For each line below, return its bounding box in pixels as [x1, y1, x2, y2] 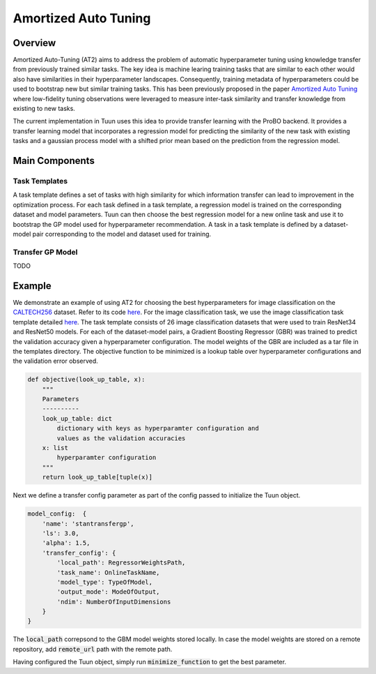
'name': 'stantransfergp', [42, 520, 135, 527]
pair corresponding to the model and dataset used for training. [32, 230, 212, 238]
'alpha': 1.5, [42, 539, 91, 547]
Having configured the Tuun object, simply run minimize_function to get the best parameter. [13, 658, 287, 666]
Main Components [13, 155, 95, 167]
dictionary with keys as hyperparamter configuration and [56, 424, 259, 433]
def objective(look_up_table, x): [27, 375, 146, 384]
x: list [42, 444, 69, 452]
